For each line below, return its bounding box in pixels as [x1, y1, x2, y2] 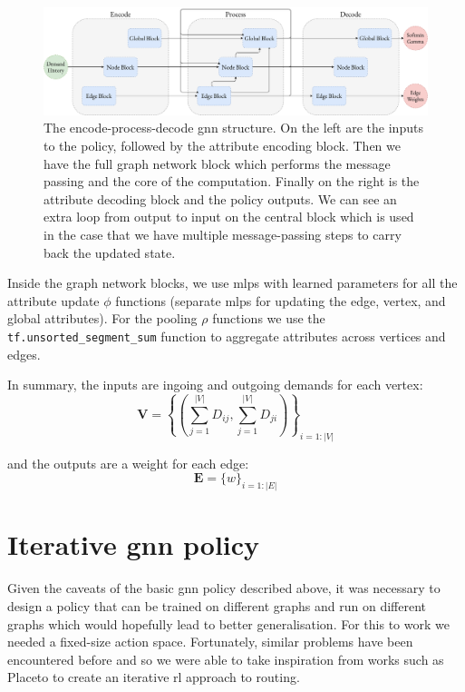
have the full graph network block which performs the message [44, 153, 391, 173]
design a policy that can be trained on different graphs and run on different [7, 596, 426, 615]
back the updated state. [44, 242, 176, 262]
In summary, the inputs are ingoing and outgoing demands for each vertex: [7, 375, 423, 394]
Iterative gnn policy [7, 526, 260, 563]
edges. [7, 344, 41, 363]
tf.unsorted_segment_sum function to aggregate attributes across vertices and [7, 326, 446, 345]
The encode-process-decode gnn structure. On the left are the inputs [44, 118, 423, 137]
